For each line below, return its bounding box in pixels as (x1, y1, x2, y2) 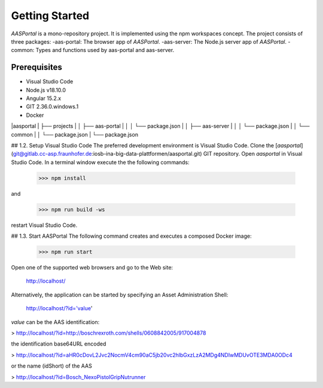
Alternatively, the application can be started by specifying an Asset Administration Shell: (11, 291, 228, 298)
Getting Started (11, 9, 90, 22)
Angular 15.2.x (26, 95, 62, 102)
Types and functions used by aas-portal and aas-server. (35, 47, 175, 54)
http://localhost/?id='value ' (26, 305, 93, 312)
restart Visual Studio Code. (11, 222, 78, 229)
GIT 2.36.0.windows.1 (26, 103, 79, 110)
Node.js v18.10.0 (26, 86, 66, 93)
